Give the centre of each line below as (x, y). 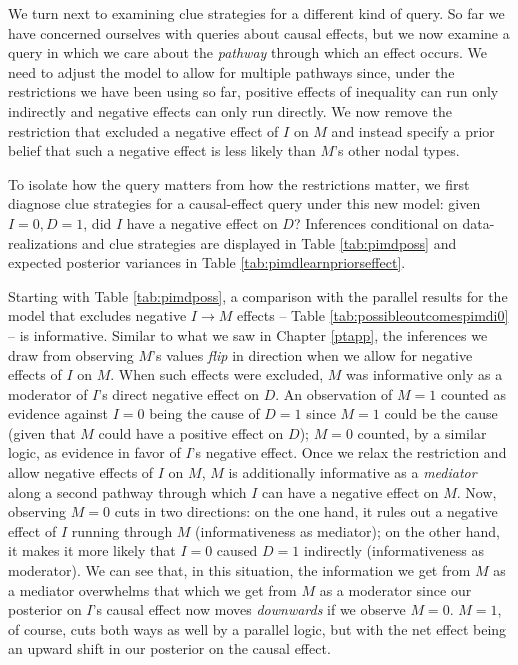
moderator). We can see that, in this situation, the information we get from (239, 570)
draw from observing (71, 354)
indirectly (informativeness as (393, 550)
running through (122, 530)
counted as (473, 393)
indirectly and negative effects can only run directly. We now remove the (230, 110)
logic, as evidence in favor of (94, 452)
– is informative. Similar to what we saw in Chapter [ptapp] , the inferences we (248, 334)
